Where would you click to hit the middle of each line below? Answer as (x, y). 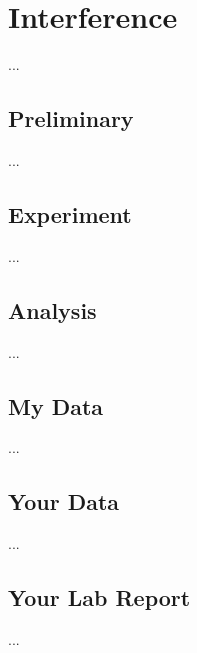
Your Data (64, 501)
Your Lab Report (99, 597)
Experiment (70, 213)
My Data (56, 405)
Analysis (52, 309)
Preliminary (71, 118)
